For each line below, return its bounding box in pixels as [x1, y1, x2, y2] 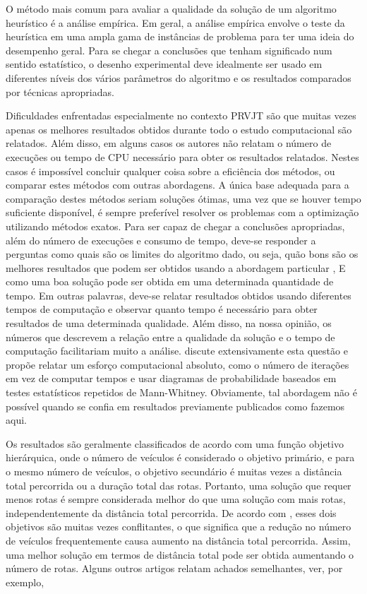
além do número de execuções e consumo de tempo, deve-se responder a [6, 232, 316, 247]
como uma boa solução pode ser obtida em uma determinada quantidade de [6, 274, 334, 289]
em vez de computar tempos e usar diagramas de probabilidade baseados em [6, 371, 337, 386]
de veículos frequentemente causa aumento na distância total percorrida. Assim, [6, 533, 351, 547]
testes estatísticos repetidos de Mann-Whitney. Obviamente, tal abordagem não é [6, 385, 357, 400]
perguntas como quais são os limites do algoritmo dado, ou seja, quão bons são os [6, 246, 359, 261]
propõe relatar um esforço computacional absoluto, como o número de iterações [6, 357, 349, 372]
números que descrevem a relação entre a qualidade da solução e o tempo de [6, 329, 335, 344]
